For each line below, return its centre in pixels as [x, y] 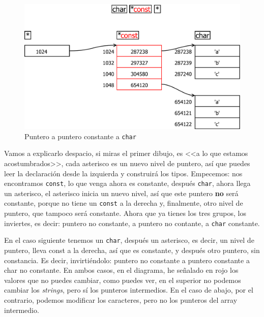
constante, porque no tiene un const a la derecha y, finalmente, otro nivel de [124, 203]
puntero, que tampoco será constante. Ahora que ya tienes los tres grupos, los [125, 213]
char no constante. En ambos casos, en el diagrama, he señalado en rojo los [121, 270]
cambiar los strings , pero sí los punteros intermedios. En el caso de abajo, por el [129, 290]
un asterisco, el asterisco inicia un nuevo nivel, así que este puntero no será [121, 193]
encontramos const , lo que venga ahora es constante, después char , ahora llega [127, 183]
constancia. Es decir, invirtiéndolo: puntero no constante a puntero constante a [127, 260]
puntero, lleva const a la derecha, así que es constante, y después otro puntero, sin [132, 250]
